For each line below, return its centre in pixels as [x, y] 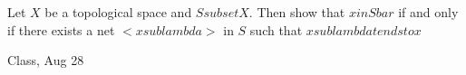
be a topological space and [118, 12]
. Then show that [297, 12]
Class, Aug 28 [46, 60]
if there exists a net [61, 29]
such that [276, 29]
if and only [428, 12]
